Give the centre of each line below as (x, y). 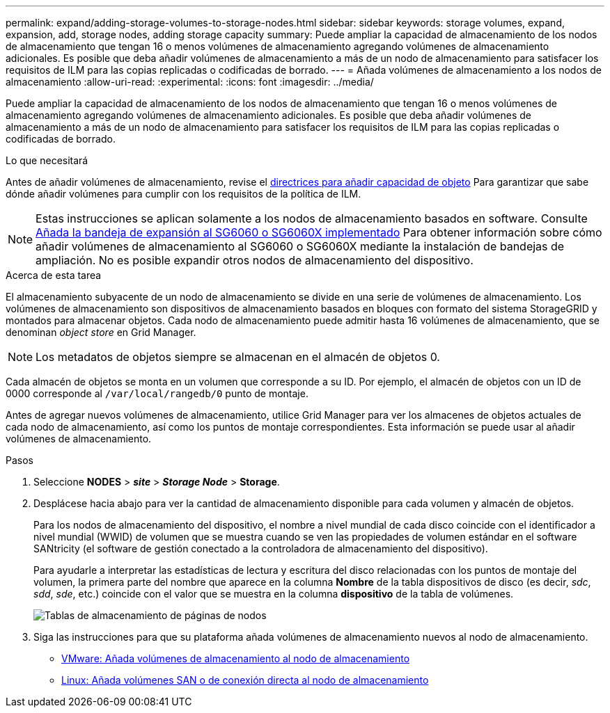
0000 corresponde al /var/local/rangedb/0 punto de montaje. (157, 393)
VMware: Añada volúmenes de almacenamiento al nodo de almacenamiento (236, 658)
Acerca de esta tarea (54, 275)
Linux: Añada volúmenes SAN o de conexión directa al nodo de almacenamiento (245, 680)
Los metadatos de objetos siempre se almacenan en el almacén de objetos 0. (238, 357)
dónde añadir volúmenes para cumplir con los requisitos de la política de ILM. (183, 194)
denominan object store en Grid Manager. (101, 332)
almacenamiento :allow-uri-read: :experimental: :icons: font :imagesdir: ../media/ (190, 82)
